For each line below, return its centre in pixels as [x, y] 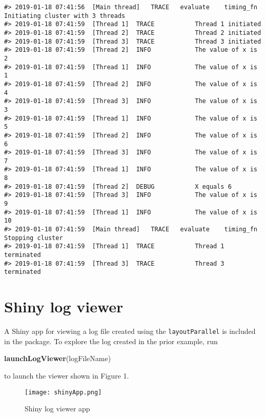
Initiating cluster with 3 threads [65, 16]
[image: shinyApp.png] [63, 392]
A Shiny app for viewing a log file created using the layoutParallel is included [130, 331]
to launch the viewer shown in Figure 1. [67, 375]
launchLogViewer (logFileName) [58, 358]
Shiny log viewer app [57, 409]
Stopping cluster [34, 238]
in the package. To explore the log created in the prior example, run [111, 341]
